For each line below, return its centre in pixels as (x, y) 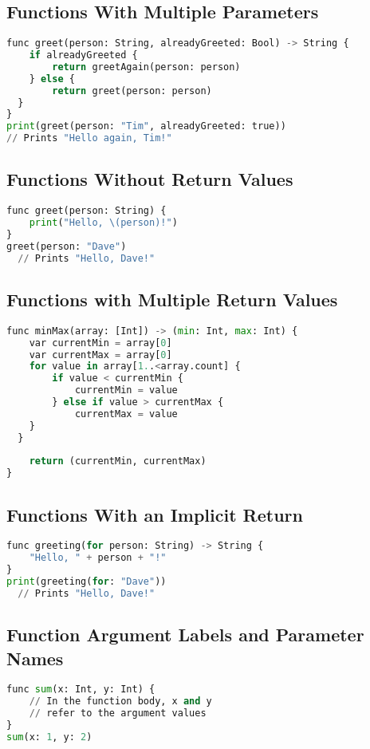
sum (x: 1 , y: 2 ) (49, 737)
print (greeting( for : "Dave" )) (87, 582)
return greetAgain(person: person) (146, 67)
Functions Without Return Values (150, 179)
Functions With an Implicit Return (155, 514)
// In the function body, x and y (120, 702)
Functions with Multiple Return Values (172, 300)
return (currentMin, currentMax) (118, 461)
